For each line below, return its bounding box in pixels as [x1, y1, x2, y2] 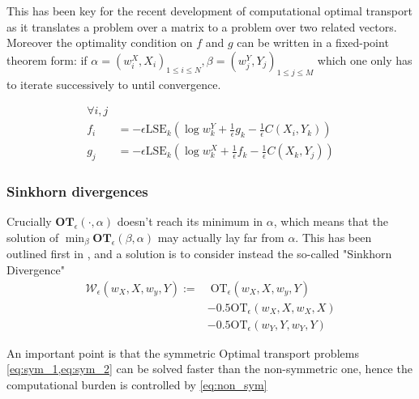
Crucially [6, 213, 52, 230]
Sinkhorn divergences [6, 180, 148, 201]
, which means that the [273, 213, 388, 230]
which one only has [317, 51, 413, 68]
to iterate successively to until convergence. [6, 75, 221, 92]
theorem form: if [6, 51, 88, 68]
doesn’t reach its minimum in [117, 213, 263, 230]
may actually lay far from [157, 228, 284, 245]
